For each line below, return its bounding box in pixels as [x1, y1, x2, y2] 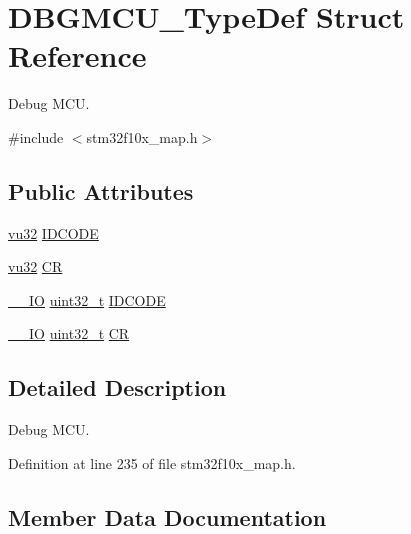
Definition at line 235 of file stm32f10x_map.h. [8, 452, 296, 473]
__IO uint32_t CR [8, 323, 130, 344]
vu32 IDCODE [8, 222, 99, 243]
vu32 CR [8, 256, 63, 277]
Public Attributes [8, 175, 194, 206]
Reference [8, 35, 147, 76]
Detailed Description [8, 372, 227, 403]
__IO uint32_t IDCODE [8, 289, 166, 310]
